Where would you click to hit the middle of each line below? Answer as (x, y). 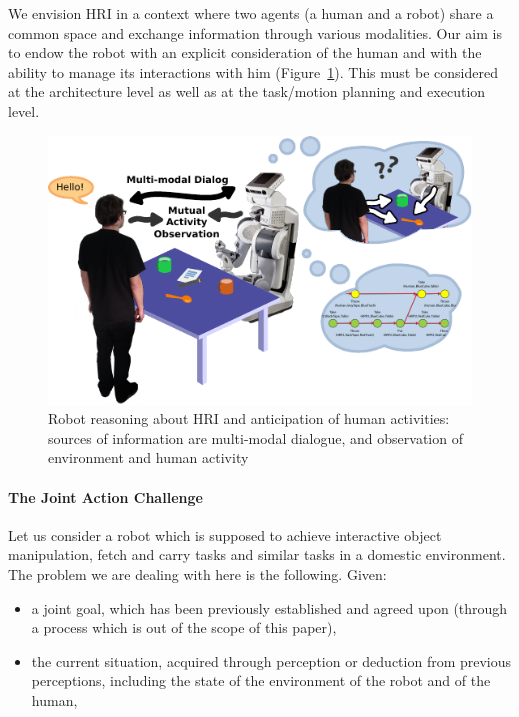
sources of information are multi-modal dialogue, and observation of (255, 437)
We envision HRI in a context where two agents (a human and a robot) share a (251, 13)
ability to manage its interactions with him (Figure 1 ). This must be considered (253, 71)
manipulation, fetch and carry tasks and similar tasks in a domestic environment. (257, 554)
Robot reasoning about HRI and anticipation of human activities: (249, 418)
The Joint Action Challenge (105, 496)
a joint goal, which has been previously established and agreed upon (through (269, 607)
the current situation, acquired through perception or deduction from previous (271, 660)
